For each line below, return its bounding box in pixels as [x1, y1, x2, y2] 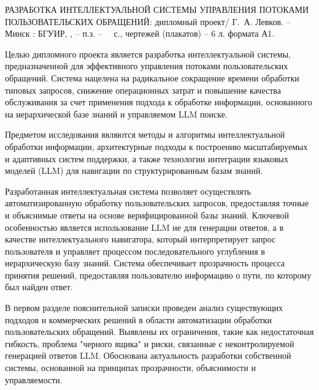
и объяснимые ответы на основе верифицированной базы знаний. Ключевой [5, 208, 289, 221]
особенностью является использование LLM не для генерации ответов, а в [5, 220, 283, 233]
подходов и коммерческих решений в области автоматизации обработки [5, 313, 272, 326]
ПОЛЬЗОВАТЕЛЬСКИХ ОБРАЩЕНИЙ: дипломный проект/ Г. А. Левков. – [5, 15, 291, 28]
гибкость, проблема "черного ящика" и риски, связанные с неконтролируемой [5, 337, 294, 350]
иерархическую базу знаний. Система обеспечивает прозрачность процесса [5, 257, 285, 269]
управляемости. [5, 373, 63, 386]
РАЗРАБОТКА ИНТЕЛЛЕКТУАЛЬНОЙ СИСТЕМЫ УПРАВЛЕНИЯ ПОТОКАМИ [5, 3, 309, 15]
